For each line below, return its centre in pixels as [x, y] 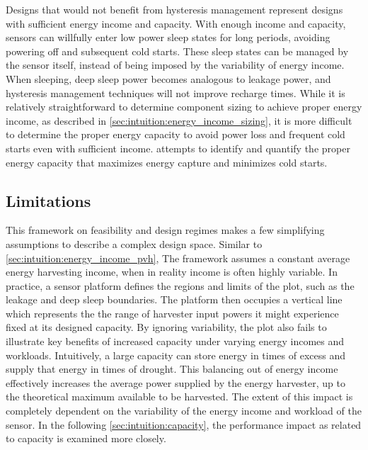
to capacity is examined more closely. [86, 438]
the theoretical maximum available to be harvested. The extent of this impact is [179, 396]
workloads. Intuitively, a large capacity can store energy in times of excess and [176, 355]
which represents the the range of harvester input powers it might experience [172, 313]
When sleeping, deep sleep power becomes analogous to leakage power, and [168, 78]
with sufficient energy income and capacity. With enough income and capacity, [176, 23]
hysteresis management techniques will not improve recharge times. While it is [176, 92]
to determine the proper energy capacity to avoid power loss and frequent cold [176, 134]
